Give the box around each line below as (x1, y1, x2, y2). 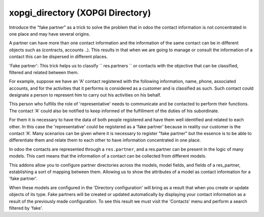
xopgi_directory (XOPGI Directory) (9, 7, 151, 18)
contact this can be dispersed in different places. (9, 54, 108, 59)
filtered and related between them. (9, 69, 79, 75)
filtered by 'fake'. (9, 205, 44, 211)
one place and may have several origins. (9, 31, 90, 37)
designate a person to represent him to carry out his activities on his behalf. (9, 92, 161, 98)
